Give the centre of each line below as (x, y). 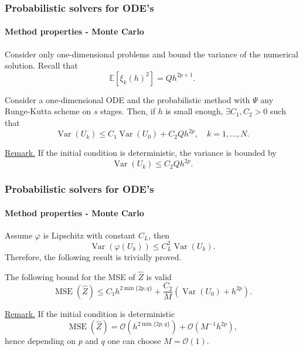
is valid (159, 276)
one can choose (134, 341)
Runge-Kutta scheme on (48, 111)
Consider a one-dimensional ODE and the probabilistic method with (127, 99)
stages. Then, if (128, 111)
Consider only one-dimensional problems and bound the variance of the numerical (151, 54)
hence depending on (40, 341)
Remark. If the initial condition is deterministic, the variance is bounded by (141, 153)
